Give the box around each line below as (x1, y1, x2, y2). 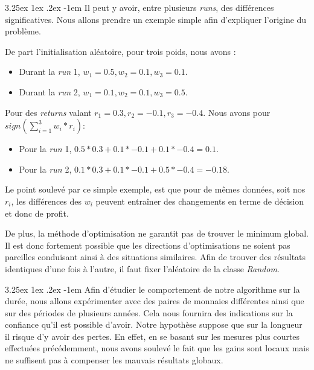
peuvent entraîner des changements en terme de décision (95, 194, 304, 207)
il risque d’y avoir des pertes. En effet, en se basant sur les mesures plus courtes (5, 330, 300, 342)
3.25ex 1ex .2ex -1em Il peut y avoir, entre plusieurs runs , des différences (5, 1, 274, 13)
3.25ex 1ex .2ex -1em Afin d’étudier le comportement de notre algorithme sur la (5, 282, 300, 295)
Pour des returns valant (5, 106, 92, 118)
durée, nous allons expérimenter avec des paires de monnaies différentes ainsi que (5, 295, 304, 307)
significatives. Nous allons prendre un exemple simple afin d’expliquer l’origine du (5, 13, 307, 25)
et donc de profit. (5, 206, 69, 219)
